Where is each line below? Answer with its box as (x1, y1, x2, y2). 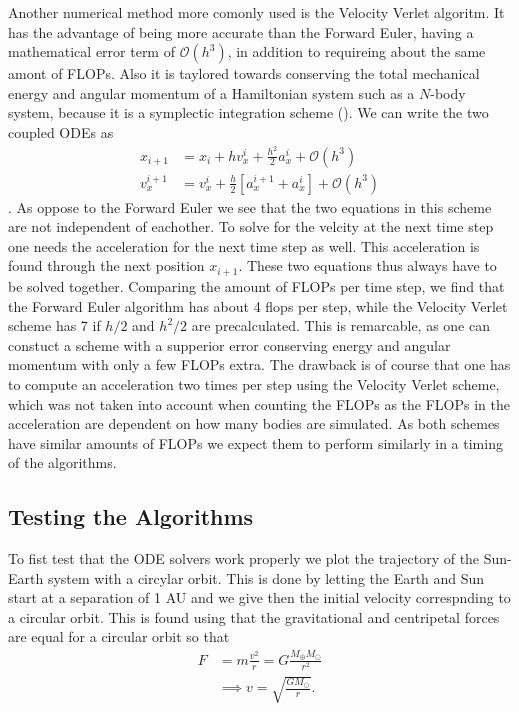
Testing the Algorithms (8, 501, 254, 532)
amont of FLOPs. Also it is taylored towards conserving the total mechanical (8, 63, 480, 84)
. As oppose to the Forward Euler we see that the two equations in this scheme (8, 196, 492, 217)
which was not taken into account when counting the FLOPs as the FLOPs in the (8, 393, 510, 414)
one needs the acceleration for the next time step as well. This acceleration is (8, 235, 480, 256)
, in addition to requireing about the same (227, 41, 486, 62)
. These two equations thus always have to (238, 255, 497, 276)
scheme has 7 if (8, 315, 101, 336)
